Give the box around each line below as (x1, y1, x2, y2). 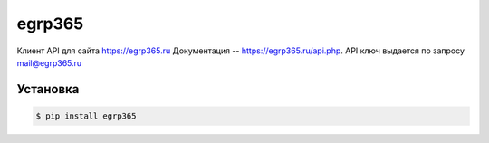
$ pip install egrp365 (35, 110, 137, 121)
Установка (16, 81, 80, 97)
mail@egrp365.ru (16, 57, 82, 68)
